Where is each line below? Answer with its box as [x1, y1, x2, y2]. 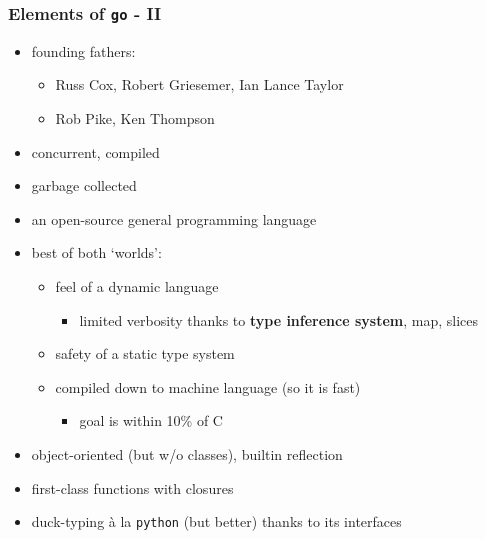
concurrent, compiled [31, 141, 160, 162]
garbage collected [31, 175, 137, 196]
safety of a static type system [55, 343, 235, 364]
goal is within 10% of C [79, 410, 223, 431]
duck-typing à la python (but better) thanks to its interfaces [31, 511, 402, 532]
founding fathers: [31, 40, 136, 61]
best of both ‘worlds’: [31, 242, 162, 263]
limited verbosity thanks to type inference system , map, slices [79, 309, 479, 330]
